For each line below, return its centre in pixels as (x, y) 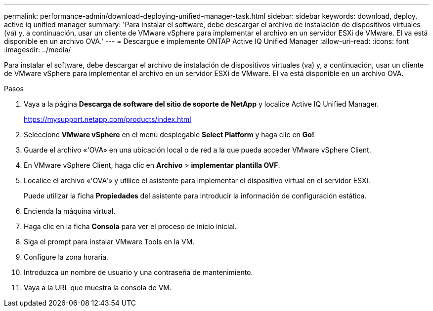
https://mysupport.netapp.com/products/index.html (108, 119)
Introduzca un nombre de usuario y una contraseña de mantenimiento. (138, 272)
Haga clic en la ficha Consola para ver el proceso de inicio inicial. (130, 226)
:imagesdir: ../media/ (38, 50)
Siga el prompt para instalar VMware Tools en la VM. (109, 242)
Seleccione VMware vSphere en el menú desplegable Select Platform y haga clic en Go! (169, 135)
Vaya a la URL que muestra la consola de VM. (98, 288)
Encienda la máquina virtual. (70, 211)
